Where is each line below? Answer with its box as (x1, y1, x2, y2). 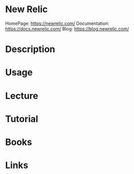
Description (5, 44, 55, 55)
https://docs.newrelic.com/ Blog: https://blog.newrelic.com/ (5, 25, 129, 31)
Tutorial (5, 113, 39, 125)
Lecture (5, 90, 39, 101)
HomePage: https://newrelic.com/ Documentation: (5, 20, 110, 26)
